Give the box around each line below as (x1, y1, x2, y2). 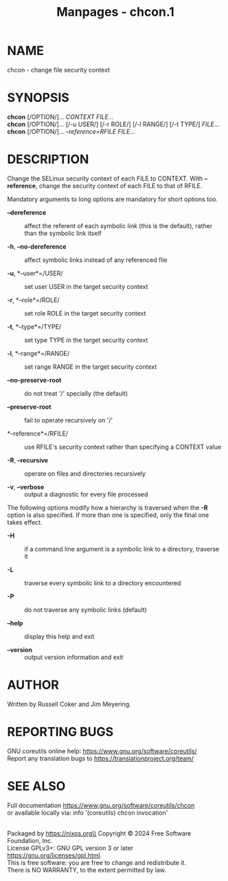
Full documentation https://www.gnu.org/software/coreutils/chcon (7, 801, 195, 809)
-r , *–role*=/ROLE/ (7, 296, 60, 304)
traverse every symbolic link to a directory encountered (24, 578, 181, 587)
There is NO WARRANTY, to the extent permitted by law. (7, 866, 167, 874)
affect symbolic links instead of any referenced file (24, 256, 168, 264)
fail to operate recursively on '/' (24, 416, 113, 424)
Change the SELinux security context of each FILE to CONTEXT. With (7, 174, 203, 183)
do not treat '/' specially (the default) (24, 389, 128, 397)
